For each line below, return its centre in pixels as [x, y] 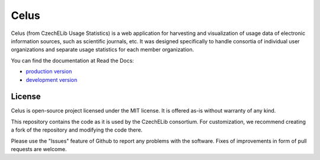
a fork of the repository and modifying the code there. [77, 130]
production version [49, 72]
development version [52, 79]
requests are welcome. [39, 149]
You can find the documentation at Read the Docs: [73, 60]
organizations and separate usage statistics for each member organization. [103, 50]
